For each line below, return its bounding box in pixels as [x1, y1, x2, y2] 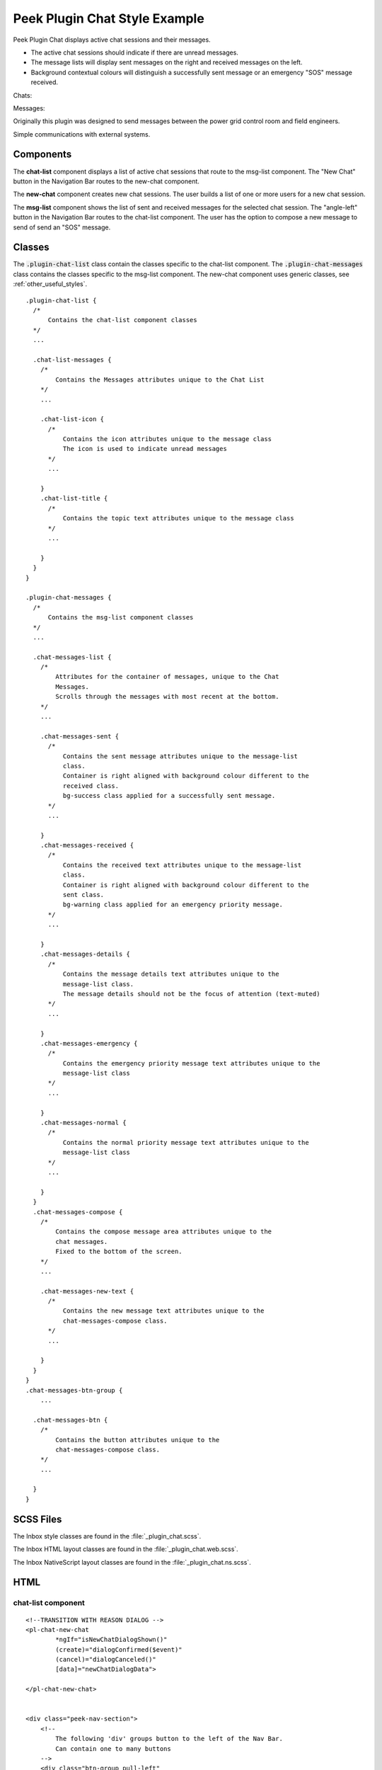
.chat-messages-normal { [40, 1119, 127, 1127]
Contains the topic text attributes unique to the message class [62, 514, 294, 523]
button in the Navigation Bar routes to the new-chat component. [13, 177, 199, 185]
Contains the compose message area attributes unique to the [55, 1228, 272, 1235]
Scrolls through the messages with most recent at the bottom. [55, 692, 279, 701]
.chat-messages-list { [33, 653, 112, 661]
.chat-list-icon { [40, 415, 105, 423]
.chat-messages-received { [40, 841, 134, 850]
